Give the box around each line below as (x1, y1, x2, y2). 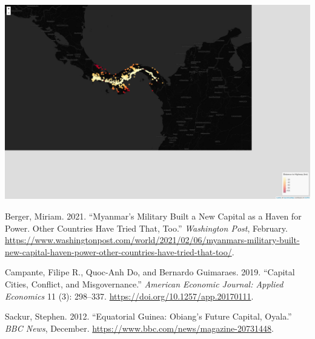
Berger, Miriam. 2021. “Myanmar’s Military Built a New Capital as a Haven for (5, 210, 302, 222)
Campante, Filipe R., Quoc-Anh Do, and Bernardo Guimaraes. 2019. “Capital (5, 266, 295, 278)
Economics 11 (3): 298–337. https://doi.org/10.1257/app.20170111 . (5, 289, 254, 302)
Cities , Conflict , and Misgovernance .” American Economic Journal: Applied (5, 277, 283, 290)
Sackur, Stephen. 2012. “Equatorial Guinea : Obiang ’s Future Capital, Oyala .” (5, 310, 292, 323)
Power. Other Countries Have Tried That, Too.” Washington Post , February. (5, 221, 288, 234)
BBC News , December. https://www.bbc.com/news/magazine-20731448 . (5, 321, 274, 334)
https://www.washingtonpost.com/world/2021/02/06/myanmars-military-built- (5, 233, 300, 246)
